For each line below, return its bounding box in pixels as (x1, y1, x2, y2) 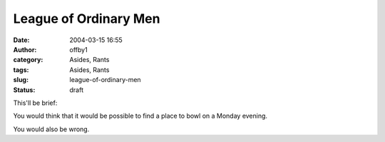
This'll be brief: (13, 98, 58, 107)
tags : (13, 65, 29, 74)
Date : (13, 36, 30, 44)
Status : (13, 86, 36, 94)
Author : (13, 45, 37, 54)
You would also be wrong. (13, 125, 90, 133)
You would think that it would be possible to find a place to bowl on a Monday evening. (13, 111, 267, 121)
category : (13, 56, 43, 64)
